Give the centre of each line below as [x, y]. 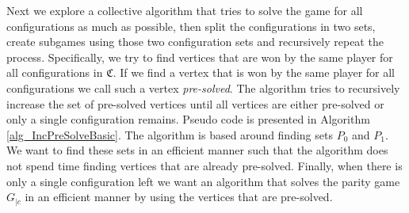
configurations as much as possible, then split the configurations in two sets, [191, 26]
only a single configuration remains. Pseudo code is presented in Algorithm [188, 119]
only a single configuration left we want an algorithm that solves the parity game [203, 181]
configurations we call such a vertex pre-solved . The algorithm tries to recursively [203, 87]
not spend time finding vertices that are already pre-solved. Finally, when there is [204, 165]
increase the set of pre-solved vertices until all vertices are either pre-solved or [195, 103]
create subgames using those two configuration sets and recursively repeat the [195, 42]
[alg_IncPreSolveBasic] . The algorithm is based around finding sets [170, 134]
